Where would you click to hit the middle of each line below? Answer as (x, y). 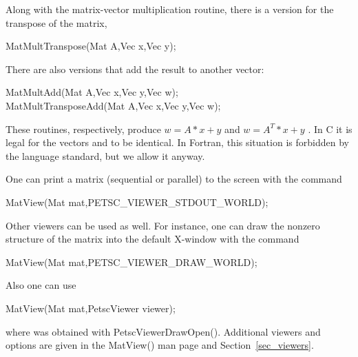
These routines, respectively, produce (83, 129)
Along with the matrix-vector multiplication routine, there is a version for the (170, 9)
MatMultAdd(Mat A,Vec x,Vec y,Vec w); (92, 92)
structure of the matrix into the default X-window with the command (152, 239)
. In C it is (330, 129)
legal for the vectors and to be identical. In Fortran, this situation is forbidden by (177, 142)
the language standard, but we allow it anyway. (105, 155)
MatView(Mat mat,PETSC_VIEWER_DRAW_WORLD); (131, 262)
